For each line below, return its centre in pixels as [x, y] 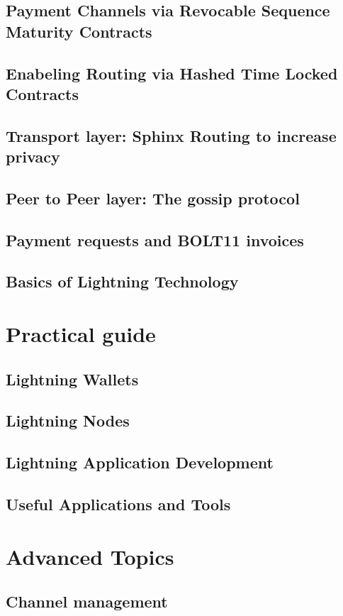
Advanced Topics [90, 556]
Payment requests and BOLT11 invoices [155, 240]
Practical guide [81, 334]
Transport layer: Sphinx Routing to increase [171, 135]
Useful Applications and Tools [118, 504]
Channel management [87, 601]
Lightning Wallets [72, 379]
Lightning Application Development [140, 462]
